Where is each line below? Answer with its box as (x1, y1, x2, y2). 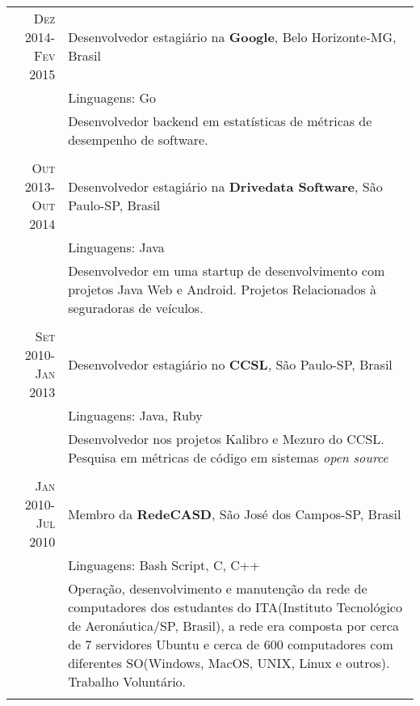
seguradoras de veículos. (68, 298, 204, 317)
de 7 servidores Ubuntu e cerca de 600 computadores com (68, 635, 393, 653)
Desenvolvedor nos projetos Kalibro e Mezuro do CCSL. (68, 429, 384, 448)
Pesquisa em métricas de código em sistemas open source (68, 448, 388, 467)
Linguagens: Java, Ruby (68, 406, 203, 425)
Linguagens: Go (68, 88, 157, 107)
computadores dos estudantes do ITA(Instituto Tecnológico (68, 598, 402, 616)
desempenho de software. (68, 130, 208, 149)
